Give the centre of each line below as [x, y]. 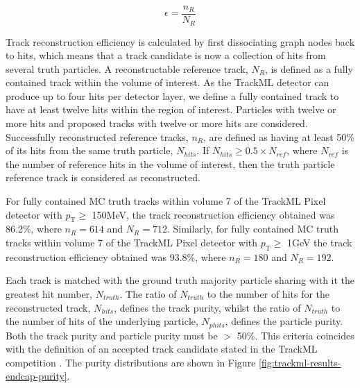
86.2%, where [34, 229]
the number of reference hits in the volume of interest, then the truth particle [170, 163]
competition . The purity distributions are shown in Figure [131, 362]
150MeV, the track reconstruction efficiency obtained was [213, 214]
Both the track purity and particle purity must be [112, 335]
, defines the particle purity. [284, 321]
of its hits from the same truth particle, [89, 150]
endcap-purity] [36, 376]
